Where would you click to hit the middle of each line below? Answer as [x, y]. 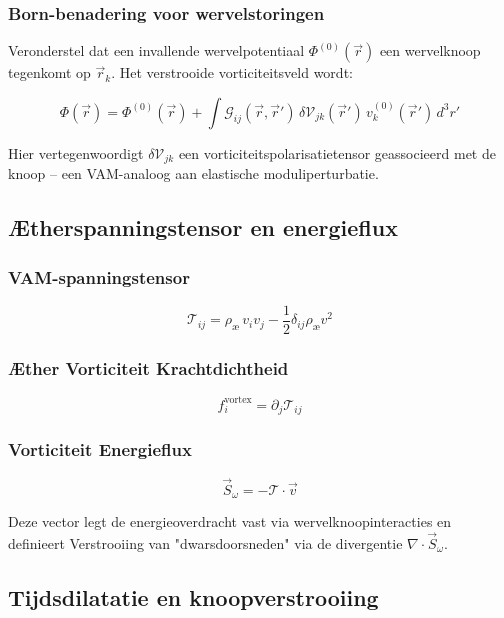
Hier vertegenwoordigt [76, 152]
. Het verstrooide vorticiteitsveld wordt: [232, 72]
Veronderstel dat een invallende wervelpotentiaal [156, 50]
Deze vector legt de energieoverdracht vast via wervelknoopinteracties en [230, 520]
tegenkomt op [49, 72]
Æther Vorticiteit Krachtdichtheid [148, 367]
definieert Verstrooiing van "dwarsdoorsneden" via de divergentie [205, 542]
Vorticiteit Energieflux [100, 449]
